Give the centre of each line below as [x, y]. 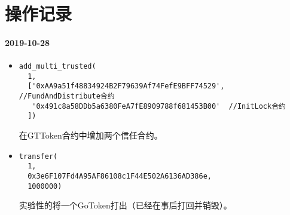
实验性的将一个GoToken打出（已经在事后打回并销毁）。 [125, 205]
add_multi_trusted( [57, 67]
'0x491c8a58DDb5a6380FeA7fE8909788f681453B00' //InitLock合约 [159, 106]
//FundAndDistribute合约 [67, 96]
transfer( [38, 156]
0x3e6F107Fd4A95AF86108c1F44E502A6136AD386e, [120, 176]
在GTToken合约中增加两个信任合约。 [91, 135]
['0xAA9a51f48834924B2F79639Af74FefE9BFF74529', [126, 86]
